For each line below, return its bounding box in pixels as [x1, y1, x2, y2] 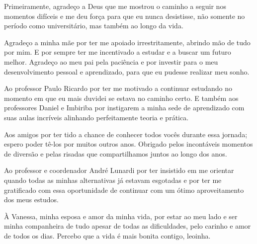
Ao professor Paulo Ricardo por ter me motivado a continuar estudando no [4, 83, 232, 93]
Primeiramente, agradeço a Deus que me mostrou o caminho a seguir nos [4, 1, 226, 11]
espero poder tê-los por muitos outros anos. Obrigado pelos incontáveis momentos [4, 139, 253, 149]
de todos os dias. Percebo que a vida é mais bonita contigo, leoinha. [4, 230, 211, 241]
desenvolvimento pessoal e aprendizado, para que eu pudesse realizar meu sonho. [4, 66, 250, 77]
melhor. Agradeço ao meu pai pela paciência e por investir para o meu [4, 56, 218, 67]
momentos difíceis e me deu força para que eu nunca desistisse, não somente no [4, 10, 245, 21]
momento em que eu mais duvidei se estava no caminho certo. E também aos [4, 92, 239, 103]
